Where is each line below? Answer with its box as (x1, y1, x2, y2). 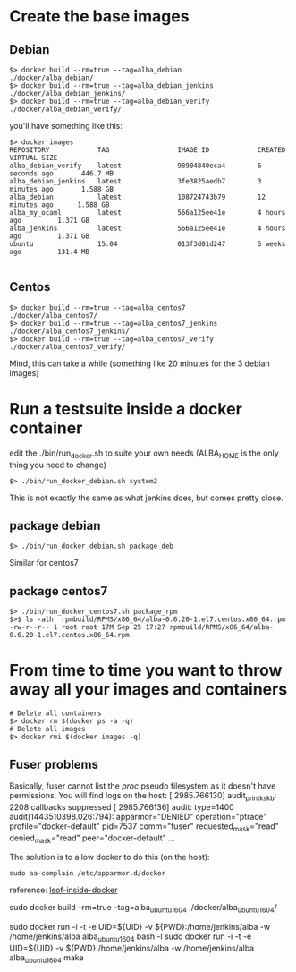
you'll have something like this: (9, 121, 123, 131)
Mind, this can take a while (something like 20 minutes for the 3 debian (9, 358, 270, 369)
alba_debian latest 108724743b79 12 (9, 192, 266, 201)
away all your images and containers (9, 679, 288, 700)
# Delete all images (9, 725, 87, 734)
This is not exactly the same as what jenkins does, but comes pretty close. (9, 492, 283, 503)
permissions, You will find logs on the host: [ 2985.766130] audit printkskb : (9, 789, 277, 803)
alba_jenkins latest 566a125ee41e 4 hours (9, 224, 286, 233)
